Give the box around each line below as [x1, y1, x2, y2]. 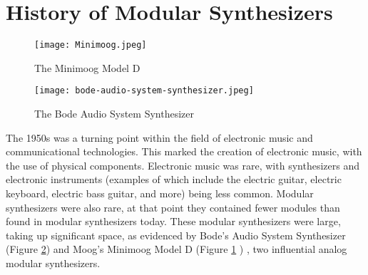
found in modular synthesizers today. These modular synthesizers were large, [6, 214, 341, 229]
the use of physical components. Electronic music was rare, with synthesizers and [6, 157, 359, 172]
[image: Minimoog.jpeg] [34, 40, 147, 51]
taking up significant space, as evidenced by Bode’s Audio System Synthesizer [6, 227, 346, 242]
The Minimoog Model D [34, 60, 140, 75]
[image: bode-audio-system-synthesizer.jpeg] [34, 85, 254, 96]
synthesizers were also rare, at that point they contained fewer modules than [6, 199, 340, 214]
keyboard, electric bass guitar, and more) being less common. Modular [6, 186, 314, 200]
